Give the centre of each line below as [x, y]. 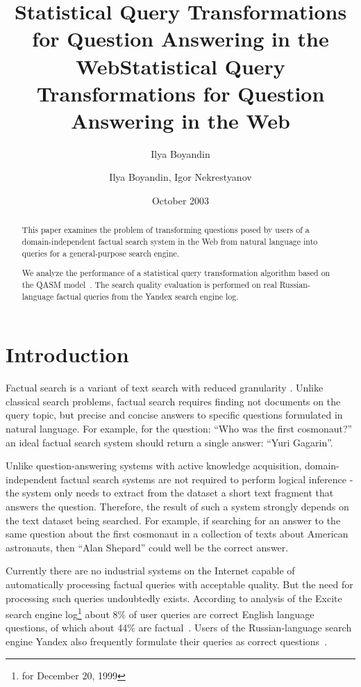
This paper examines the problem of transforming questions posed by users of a [166, 230]
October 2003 [180, 201]
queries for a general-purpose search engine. [101, 253]
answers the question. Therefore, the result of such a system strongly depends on [177, 506]
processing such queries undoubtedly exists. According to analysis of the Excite [174, 598]
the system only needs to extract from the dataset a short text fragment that [170, 493]
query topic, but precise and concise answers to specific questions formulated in [174, 415]
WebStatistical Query [180, 66]
